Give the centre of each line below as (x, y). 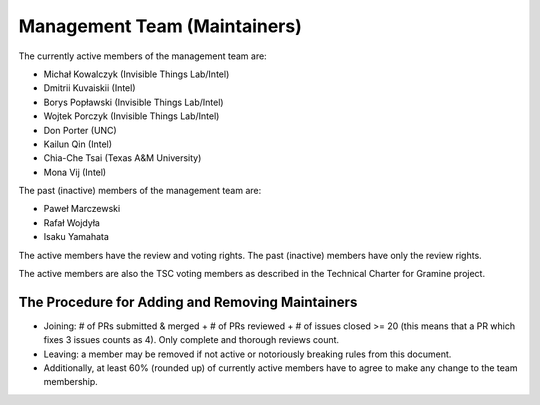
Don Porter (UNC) (80, 130)
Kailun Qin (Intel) (78, 144)
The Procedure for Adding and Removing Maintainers (188, 301)
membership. (71, 382)
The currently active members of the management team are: (142, 56)
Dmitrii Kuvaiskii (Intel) (89, 88)
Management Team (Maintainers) (160, 26)
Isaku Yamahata (76, 237)
